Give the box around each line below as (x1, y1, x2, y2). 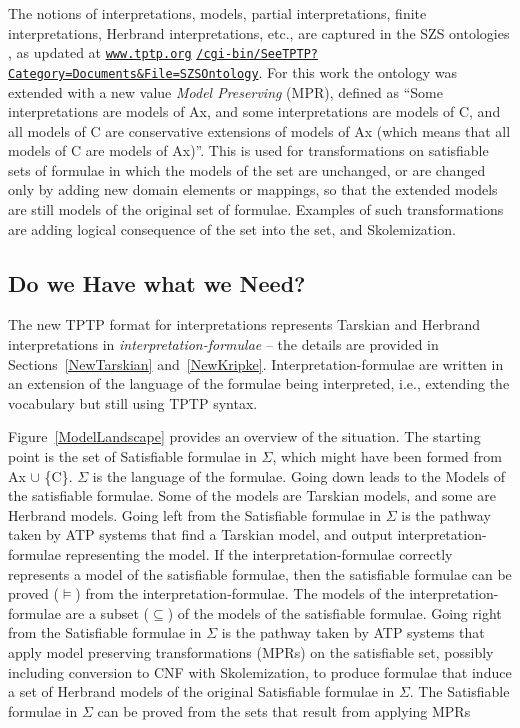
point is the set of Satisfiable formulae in (8, 446, 257, 467)
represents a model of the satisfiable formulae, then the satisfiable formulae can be (8, 563, 512, 584)
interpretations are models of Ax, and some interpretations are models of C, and (8, 101, 501, 122)
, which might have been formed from (272, 446, 502, 467)
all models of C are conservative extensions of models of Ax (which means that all (8, 120, 511, 141)
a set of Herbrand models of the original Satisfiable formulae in (8, 681, 395, 702)
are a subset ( (65, 602, 149, 623)
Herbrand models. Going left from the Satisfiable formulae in (8, 504, 382, 525)
